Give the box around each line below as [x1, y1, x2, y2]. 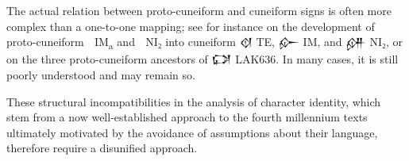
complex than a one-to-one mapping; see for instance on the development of [6, 17, 375, 34]
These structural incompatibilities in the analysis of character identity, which [6, 93, 381, 109]
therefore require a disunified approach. [6, 140, 198, 156]
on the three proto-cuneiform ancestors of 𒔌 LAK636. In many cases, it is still [6, 51, 399, 67]
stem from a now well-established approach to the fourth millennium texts [6, 109, 368, 125]
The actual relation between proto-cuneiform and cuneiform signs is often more [6, 2, 392, 18]
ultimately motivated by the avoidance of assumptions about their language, [6, 124, 378, 140]
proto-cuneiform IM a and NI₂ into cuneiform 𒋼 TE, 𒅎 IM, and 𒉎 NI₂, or [6, 33, 403, 52]
